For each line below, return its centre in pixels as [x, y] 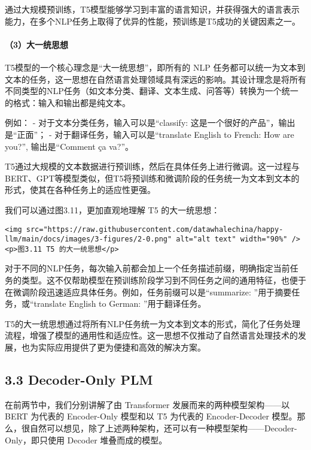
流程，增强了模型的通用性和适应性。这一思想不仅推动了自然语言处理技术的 [151, 335]
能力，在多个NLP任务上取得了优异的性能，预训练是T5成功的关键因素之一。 [153, 21]
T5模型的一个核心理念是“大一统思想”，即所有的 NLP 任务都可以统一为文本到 [155, 67]
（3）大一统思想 [37, 44]
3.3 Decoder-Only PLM [79, 380]
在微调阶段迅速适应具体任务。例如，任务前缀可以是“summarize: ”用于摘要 [148, 292]
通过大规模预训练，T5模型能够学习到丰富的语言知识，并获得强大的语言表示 [153, 9]
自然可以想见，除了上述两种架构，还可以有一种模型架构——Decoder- [163, 428]
